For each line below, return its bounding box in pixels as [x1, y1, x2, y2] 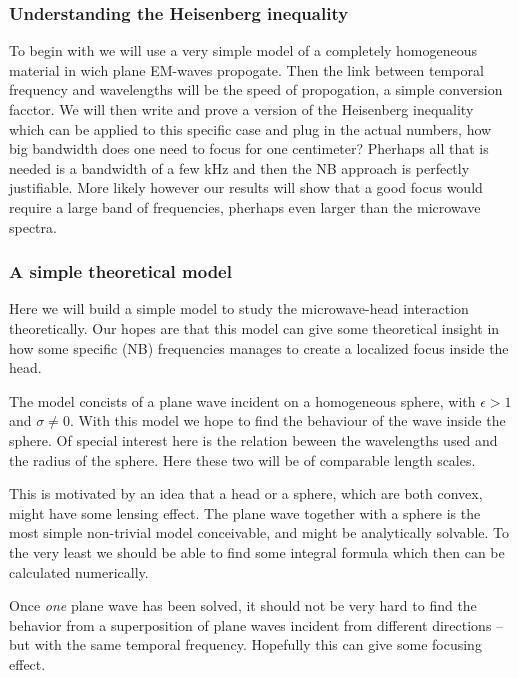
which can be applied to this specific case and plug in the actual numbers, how [9, 118, 492, 139]
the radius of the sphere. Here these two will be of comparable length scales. [9, 449, 476, 470]
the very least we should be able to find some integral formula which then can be [9, 541, 505, 562]
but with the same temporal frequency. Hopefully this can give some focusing [9, 634, 482, 655]
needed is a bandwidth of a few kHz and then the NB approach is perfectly [9, 157, 470, 178]
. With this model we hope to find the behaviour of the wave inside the [69, 410, 506, 431]
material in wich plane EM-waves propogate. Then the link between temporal [9, 59, 484, 80]
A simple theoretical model [9, 259, 232, 284]
